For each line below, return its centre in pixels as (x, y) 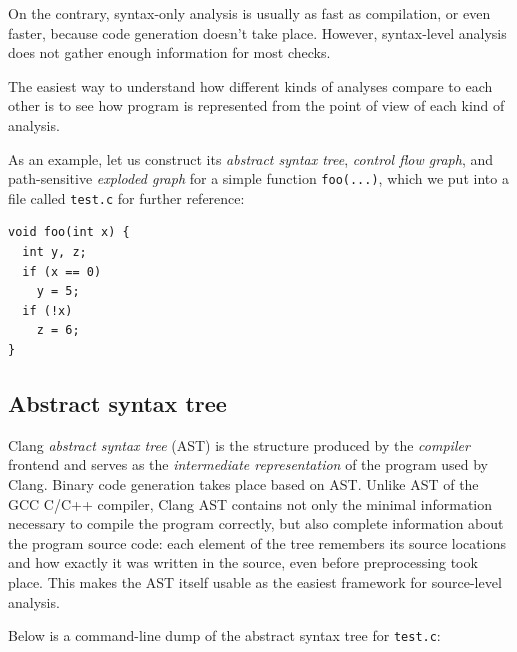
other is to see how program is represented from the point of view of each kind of (256, 105)
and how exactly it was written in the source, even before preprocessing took (243, 562)
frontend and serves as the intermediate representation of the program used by (248, 464)
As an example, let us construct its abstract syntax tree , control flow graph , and (251, 158)
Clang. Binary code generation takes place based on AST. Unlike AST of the (243, 484)
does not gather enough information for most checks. (169, 52)
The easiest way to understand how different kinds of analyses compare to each (250, 85)
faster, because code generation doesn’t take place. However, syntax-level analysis (257, 32)
